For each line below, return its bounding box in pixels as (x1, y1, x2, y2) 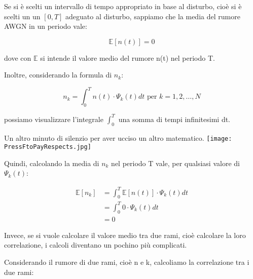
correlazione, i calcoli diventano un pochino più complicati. (4, 240, 187, 250)
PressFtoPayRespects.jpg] (4, 143, 91, 151)
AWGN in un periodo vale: (4, 21, 87, 31)
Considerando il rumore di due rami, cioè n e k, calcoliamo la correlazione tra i (4, 256, 249, 267)
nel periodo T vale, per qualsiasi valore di (111, 157, 240, 168)
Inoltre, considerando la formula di (4, 69, 112, 80)
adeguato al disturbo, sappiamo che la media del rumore (65, 11, 240, 21)
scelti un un (4, 11, 41, 21)
